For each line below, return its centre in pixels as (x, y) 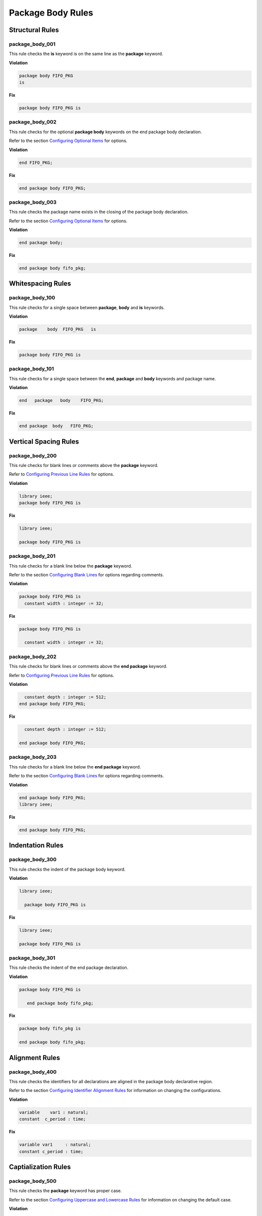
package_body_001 (32, 44)
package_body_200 (33, 456)
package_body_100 (32, 298)
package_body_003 (33, 202)
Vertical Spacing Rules (44, 441)
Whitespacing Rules (40, 284)
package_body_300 (33, 859)
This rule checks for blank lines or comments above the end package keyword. (88, 666)
